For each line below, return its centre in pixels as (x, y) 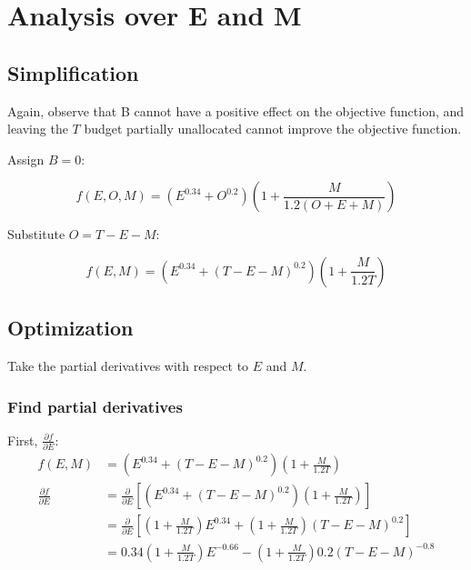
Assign (26, 159)
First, (23, 440)
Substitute (36, 234)
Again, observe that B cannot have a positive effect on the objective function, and (236, 110)
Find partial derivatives (95, 406)
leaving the (38, 129)
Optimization (70, 328)
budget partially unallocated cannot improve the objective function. (273, 129)
